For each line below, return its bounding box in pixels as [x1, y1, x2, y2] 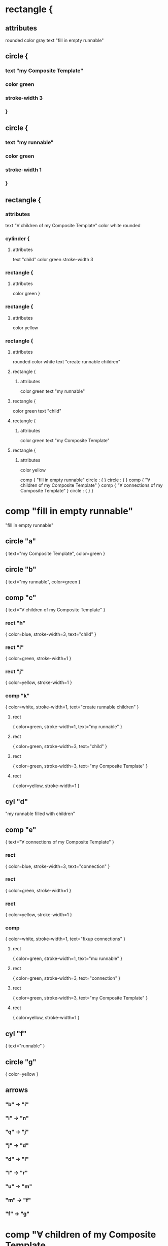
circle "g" [5, 1057, 37, 1066]
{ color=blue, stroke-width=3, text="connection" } [5, 863, 110, 869]
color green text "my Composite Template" [20, 438, 110, 444]
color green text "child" [12, 408, 62, 414]
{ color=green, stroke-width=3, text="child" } [12, 743, 108, 749]
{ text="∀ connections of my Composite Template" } [5, 839, 114, 845]
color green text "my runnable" [20, 388, 85, 394]
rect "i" [5, 644, 24, 651]
